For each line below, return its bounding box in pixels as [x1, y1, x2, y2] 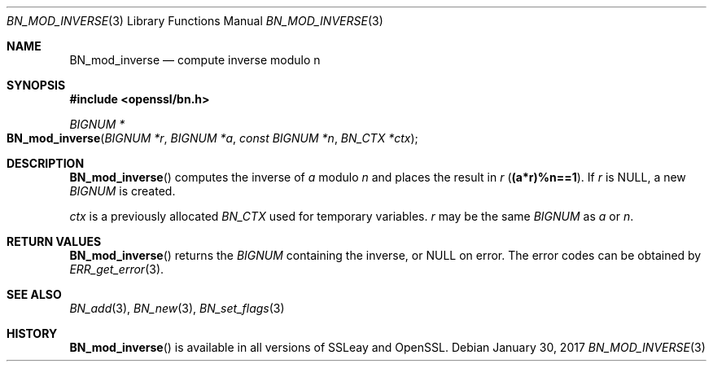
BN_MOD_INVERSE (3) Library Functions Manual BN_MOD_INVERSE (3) [7, 14, 383, 28]
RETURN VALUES [7, 234, 102, 248]
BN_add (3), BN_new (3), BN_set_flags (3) [69, 301, 285, 315]
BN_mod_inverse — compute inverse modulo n [69, 53, 321, 67]
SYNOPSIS [7, 78, 66, 92]
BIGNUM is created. [69, 184, 176, 198]
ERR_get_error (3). [69, 262, 164, 276]
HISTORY [7, 326, 58, 340]
